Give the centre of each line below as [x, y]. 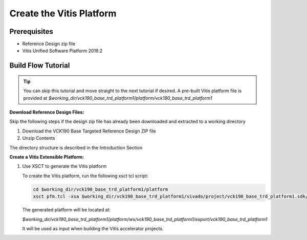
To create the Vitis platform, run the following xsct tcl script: [85, 176]
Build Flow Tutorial [40, 66]
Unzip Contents [39, 138]
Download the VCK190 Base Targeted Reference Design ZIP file [89, 131]
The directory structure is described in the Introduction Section [76, 147]
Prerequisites [31, 31]
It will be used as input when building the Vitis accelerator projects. [93, 228]
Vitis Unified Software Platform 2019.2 [62, 51]
